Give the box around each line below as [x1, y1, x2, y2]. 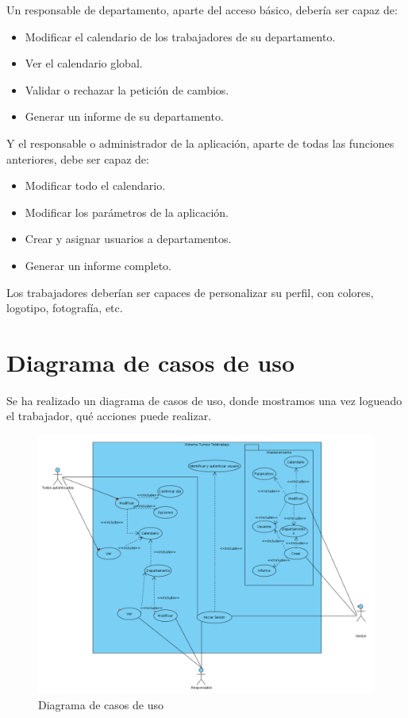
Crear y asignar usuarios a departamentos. [25, 230, 232, 247]
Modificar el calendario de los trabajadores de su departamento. [25, 28, 336, 44]
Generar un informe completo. [25, 257, 171, 273]
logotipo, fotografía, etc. [6, 299, 123, 316]
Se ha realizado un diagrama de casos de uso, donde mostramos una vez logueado [6, 392, 402, 408]
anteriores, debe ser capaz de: [6, 150, 149, 167]
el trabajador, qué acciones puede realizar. [6, 407, 212, 424]
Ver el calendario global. [25, 55, 143, 71]
